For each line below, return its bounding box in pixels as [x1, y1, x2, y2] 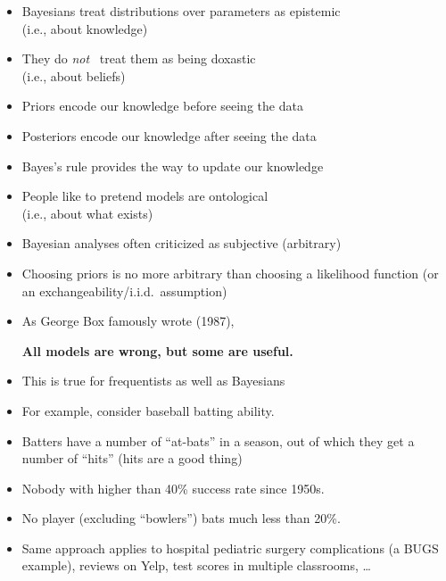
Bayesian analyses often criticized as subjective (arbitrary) [21, 234, 342, 253]
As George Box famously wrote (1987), [21, 311, 235, 330]
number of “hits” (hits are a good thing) [21, 449, 243, 468]
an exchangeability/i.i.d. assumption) [21, 281, 227, 300]
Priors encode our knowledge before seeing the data [21, 96, 303, 115]
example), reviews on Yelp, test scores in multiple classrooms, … [21, 556, 371, 575]
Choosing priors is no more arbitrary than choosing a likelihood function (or [21, 263, 439, 282]
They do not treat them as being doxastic [21, 49, 256, 68]
